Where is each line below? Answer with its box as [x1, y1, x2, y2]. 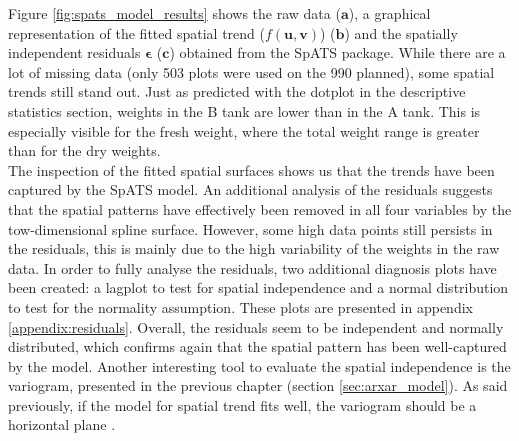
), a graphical [348, 3, 431, 23]
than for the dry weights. [8, 140, 161, 161]
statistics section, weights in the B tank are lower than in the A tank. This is [8, 100, 481, 121]
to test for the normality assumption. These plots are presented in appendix [8, 296, 473, 317]
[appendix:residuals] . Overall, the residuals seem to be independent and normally [8, 316, 504, 337]
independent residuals [8, 42, 141, 63]
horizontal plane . [8, 414, 116, 435]
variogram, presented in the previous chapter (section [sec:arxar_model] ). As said [8, 375, 508, 396]
